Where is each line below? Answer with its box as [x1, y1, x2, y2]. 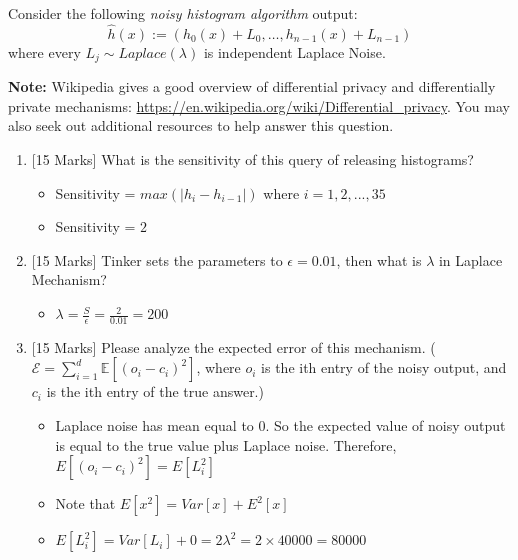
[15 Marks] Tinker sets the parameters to [31, 249, 283, 270]
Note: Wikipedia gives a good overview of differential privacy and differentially [8, 76, 496, 97]
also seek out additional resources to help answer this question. [8, 115, 394, 136]
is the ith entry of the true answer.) [46, 381, 264, 402]
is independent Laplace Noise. [203, 41, 386, 62]
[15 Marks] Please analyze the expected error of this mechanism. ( [31, 336, 436, 357]
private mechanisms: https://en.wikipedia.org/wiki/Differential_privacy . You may [8, 95, 510, 116]
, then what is [336, 249, 422, 270]
